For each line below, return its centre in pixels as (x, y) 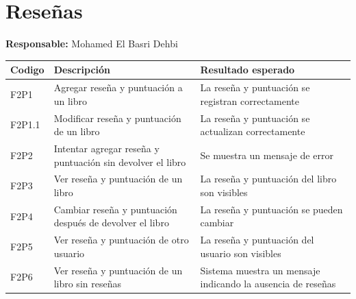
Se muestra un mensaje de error (267, 155)
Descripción (82, 70)
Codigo (27, 70)
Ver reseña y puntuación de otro (121, 240)
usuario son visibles (241, 253)
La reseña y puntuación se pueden (271, 209)
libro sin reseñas (87, 284)
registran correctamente (250, 100)
